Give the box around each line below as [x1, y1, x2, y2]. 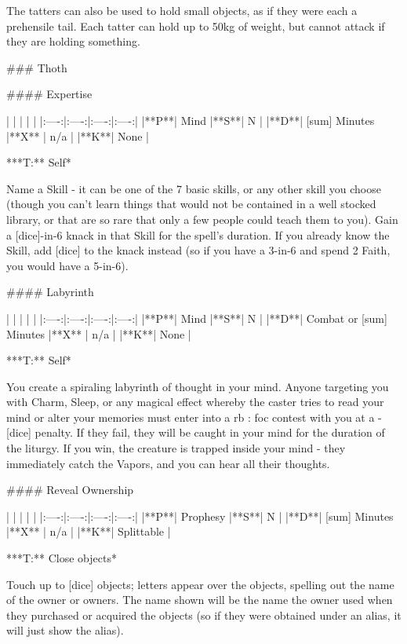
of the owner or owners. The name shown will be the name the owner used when [6, 591, 393, 608]
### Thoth [6, 59, 67, 75]
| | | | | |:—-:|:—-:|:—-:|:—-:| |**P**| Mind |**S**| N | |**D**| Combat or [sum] [6, 309, 387, 326]
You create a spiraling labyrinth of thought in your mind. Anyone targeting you [6, 378, 389, 394]
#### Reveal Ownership [6, 481, 134, 498]
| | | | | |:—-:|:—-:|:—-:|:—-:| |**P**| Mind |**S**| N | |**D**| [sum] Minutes [6, 112, 375, 128]
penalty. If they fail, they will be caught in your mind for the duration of [35, 424, 385, 441]
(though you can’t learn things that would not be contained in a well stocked [6, 196, 376, 212]
